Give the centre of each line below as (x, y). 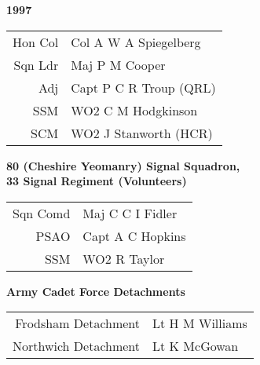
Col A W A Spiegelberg (136, 42)
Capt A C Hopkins (134, 235)
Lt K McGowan (196, 346)
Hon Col (36, 42)
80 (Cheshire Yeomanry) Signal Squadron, (123, 165)
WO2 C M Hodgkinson (134, 110)
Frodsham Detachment (78, 323)
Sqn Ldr (36, 64)
